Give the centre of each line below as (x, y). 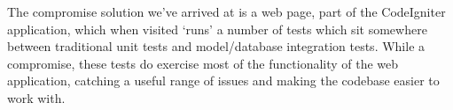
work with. (36, 97)
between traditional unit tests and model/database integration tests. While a (216, 46)
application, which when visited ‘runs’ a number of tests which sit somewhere (217, 29)
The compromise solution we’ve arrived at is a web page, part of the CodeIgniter (226, 11)
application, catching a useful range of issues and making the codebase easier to (223, 81)
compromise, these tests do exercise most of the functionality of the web (203, 63)
